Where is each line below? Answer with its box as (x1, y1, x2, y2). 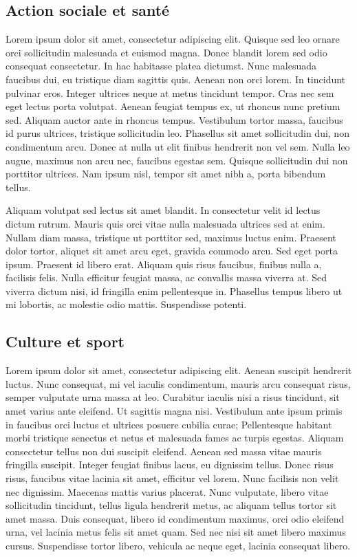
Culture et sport (6, 331, 125, 352)
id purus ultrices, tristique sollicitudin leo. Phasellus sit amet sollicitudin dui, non (6, 126, 349, 140)
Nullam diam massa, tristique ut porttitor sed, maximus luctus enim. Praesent (6, 230, 336, 244)
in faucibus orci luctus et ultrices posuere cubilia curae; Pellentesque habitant (6, 417, 332, 431)
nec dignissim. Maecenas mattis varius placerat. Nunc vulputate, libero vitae (6, 484, 329, 499)
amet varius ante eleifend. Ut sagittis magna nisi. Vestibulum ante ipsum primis (6, 404, 343, 418)
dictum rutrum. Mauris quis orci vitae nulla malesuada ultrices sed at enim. (6, 216, 325, 230)
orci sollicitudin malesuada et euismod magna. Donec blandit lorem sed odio (6, 45, 327, 59)
